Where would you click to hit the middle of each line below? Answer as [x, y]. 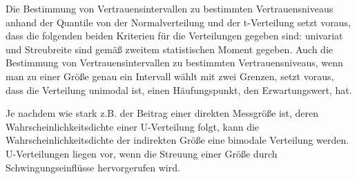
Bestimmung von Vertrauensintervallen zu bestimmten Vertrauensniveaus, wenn [174, 63]
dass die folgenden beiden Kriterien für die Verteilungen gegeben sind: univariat [174, 36]
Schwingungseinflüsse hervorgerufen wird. [93, 167]
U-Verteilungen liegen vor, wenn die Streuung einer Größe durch [142, 153]
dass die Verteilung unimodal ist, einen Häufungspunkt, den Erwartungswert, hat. [179, 89]
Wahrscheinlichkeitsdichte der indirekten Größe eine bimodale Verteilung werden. [177, 140]
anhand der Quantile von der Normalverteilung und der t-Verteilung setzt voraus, [178, 22]
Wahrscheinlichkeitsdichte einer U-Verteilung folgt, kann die [133, 126]
